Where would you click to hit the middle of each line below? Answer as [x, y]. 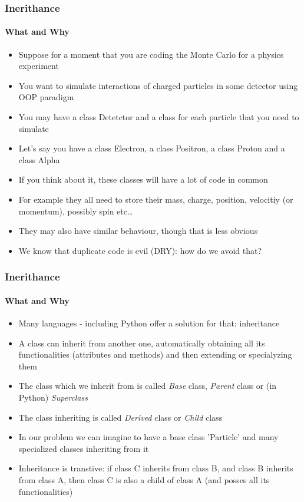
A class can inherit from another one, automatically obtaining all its [142, 343]
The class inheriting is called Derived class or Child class [120, 417]
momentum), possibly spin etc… [76, 211]
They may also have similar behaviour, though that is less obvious [138, 231]
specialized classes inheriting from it [84, 448]
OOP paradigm [46, 97]
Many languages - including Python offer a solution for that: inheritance [149, 323]
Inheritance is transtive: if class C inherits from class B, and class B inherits [156, 468]
